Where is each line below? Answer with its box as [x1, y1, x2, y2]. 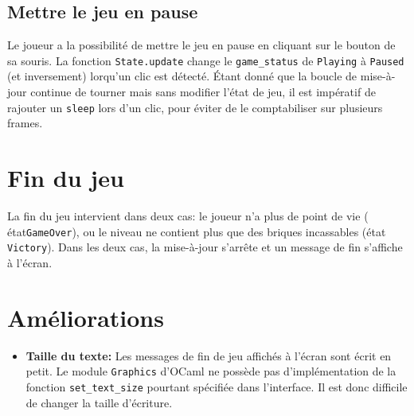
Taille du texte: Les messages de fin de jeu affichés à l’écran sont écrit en [25, 347, 392, 364]
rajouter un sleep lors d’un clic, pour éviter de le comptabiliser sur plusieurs [7, 99, 383, 115]
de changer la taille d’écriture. [25, 394, 173, 410]
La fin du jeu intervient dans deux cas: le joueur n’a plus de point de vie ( [7, 208, 369, 224]
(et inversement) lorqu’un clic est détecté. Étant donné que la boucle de [7, 68, 357, 84]
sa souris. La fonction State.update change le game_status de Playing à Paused [7, 52, 404, 68]
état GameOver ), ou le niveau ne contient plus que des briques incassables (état [7, 223, 386, 239]
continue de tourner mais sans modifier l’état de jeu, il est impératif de [30, 84, 376, 100]
